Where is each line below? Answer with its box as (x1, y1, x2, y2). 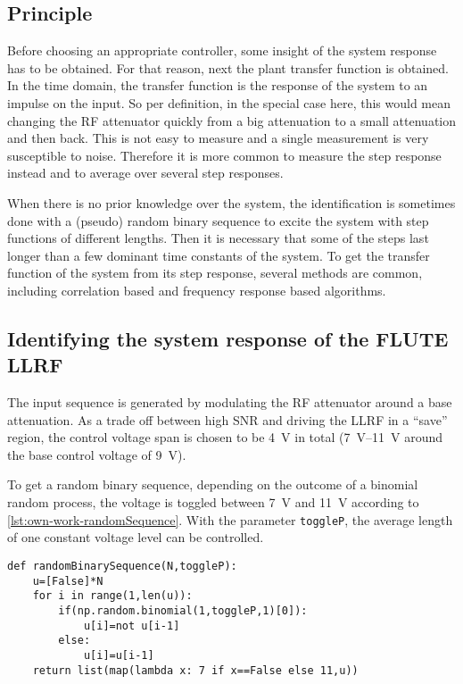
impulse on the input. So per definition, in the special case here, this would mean (7, 93, 451, 112)
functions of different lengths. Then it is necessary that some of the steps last (7, 229, 429, 247)
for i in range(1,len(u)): (32, 589, 193, 603)
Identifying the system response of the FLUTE (7, 324, 449, 352)
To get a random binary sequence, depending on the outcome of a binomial (7, 475, 418, 494)
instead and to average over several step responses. (7, 163, 284, 182)
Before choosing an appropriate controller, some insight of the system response (7, 41, 437, 60)
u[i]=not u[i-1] (83, 619, 180, 632)
